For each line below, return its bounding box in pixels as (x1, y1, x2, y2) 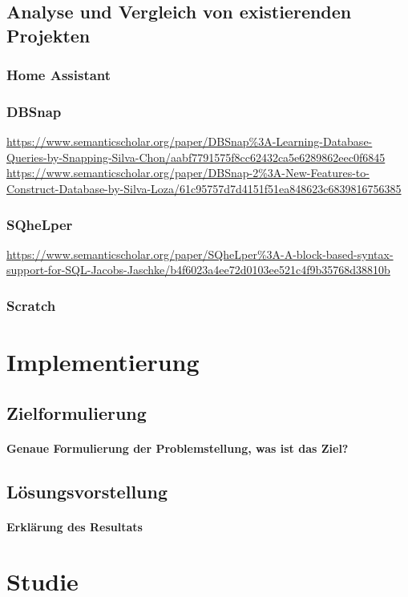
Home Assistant (6, 65, 111, 85)
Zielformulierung (6, 400, 147, 425)
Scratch (6, 295, 56, 315)
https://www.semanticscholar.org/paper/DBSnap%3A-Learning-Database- (6, 133, 373, 150)
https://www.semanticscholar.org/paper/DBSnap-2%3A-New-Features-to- (6, 164, 370, 181)
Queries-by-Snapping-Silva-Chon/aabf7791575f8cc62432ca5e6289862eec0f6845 (6, 148, 386, 165)
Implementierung (6, 345, 200, 378)
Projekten (6, 22, 91, 47)
